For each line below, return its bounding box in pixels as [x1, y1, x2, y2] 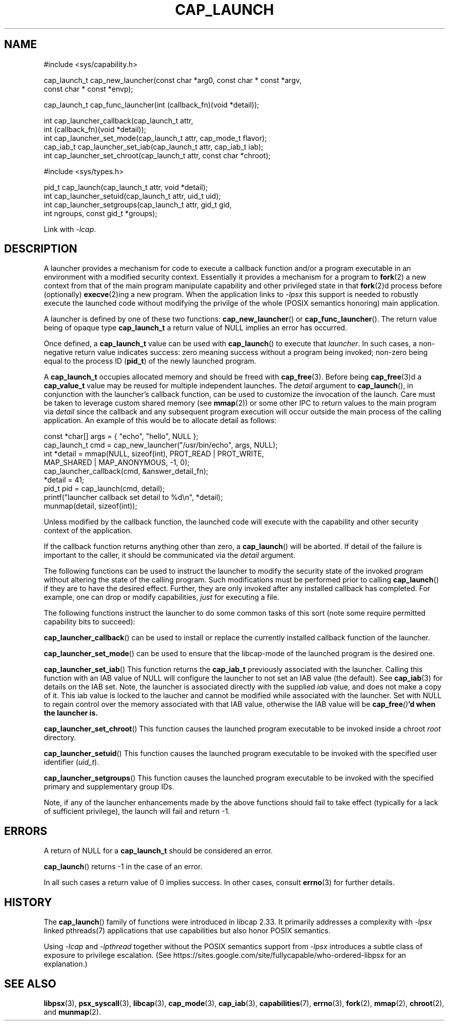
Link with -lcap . [44, 224, 96, 234]
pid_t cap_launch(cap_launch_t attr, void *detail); [44, 182, 208, 192]
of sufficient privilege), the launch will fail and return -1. [44, 807, 230, 816]
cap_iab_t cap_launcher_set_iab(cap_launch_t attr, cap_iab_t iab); [44, 142, 263, 151]
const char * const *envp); [44, 84, 133, 93]
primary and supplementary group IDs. [44, 782, 174, 791]
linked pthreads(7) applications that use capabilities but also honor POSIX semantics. [44, 926, 331, 935]
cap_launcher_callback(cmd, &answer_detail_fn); [44, 467, 209, 476]
